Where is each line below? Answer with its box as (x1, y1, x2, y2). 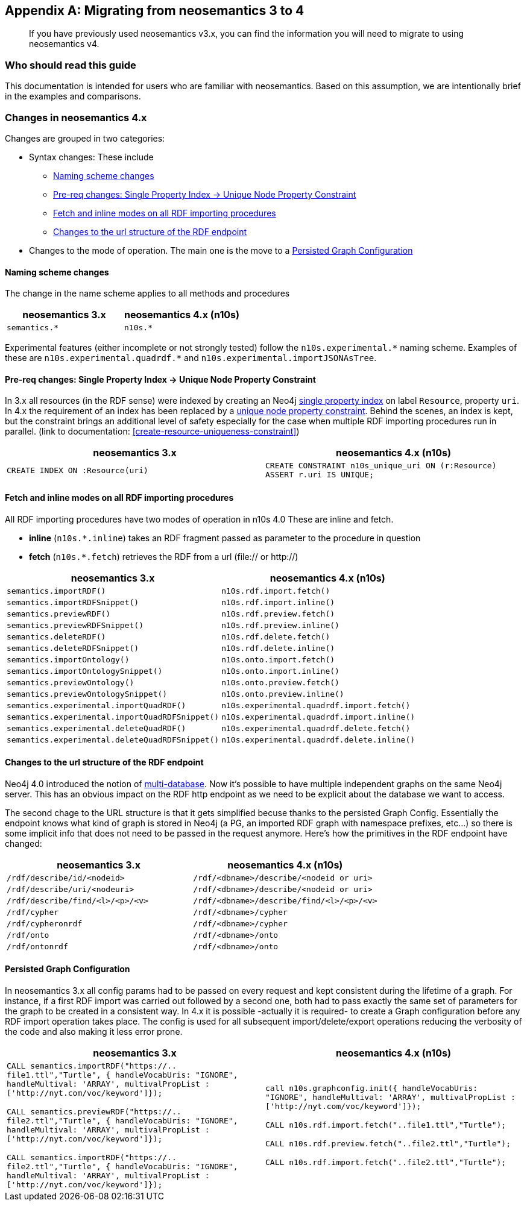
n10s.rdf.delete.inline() (221, 643, 335, 653)
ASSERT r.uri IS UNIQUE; (265, 470, 374, 480)
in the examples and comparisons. (5, 91, 141, 102)
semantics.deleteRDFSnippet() (7, 643, 139, 653)
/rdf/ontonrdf (7, 941, 68, 951)
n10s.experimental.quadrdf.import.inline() (221, 712, 415, 721)
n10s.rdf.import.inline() (221, 597, 335, 607)
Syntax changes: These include (29, 151, 154, 162)
